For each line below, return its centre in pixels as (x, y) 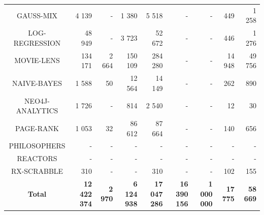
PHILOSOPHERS (37, 146)
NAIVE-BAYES (37, 83)
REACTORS (37, 158)
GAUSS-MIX (37, 15)
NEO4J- (37, 100)
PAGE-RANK (37, 128)
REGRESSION (37, 42)
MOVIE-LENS (37, 60)
